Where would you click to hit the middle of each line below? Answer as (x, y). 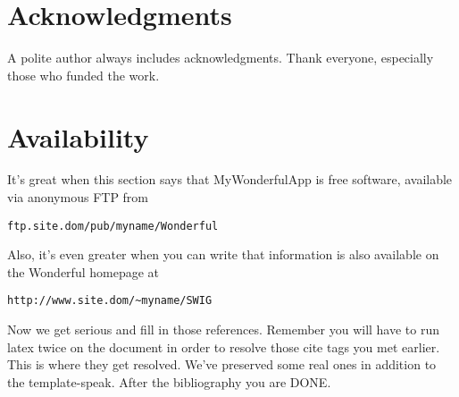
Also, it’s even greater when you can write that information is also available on (223, 254)
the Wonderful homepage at (83, 271)
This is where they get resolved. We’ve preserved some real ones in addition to (222, 364)
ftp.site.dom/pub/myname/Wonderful (113, 226)
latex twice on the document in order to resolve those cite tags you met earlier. (224, 346)
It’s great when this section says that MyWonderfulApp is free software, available (230, 179)
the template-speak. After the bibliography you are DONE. (169, 381)
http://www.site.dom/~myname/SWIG (110, 301)
